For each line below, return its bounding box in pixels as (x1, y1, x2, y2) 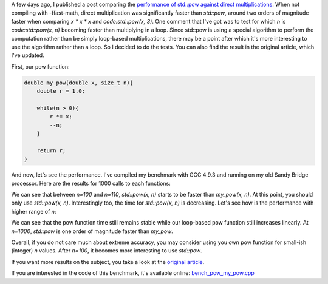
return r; (36, 147, 66, 154)
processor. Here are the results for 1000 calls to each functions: (11, 180, 171, 187)
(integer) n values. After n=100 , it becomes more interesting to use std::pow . (11, 247, 203, 254)
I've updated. (11, 52, 45, 59)
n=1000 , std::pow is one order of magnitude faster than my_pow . (11, 228, 173, 235)
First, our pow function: (11, 63, 70, 70)
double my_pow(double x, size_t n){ (24, 79, 134, 86)
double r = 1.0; (36, 88, 85, 95)
